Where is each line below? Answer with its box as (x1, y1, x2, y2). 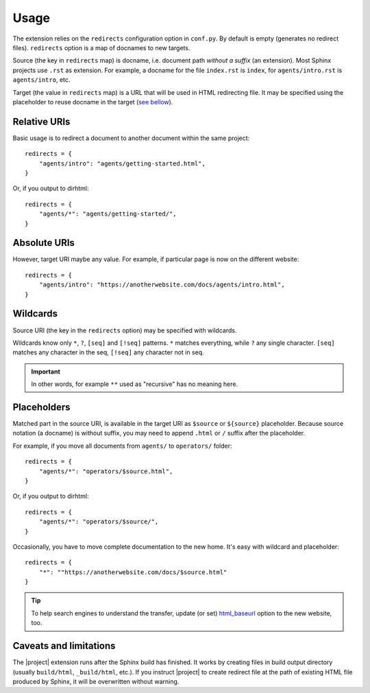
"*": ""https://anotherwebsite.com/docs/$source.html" (38, 568, 227, 576)
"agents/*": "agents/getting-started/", (38, 210, 177, 218)
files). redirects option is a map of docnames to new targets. (12, 43, 190, 52)
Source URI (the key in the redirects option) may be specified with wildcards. (12, 326, 237, 334)
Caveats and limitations (12, 640, 116, 652)
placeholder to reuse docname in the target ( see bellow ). (12, 98, 173, 106)
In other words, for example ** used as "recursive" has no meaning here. (31, 380, 238, 388)
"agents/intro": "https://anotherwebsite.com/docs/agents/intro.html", (38, 281, 285, 288)
